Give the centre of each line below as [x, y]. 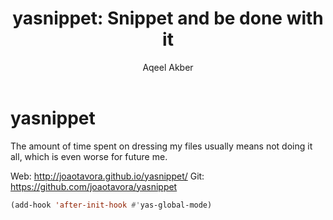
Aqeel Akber [168, 67]
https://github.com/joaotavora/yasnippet [94, 186]
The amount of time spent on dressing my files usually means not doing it [161, 146]
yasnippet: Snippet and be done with [168, 18]
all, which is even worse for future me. [89, 156]
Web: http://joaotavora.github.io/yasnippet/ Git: [107, 176]
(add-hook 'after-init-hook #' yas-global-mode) [111, 205]
